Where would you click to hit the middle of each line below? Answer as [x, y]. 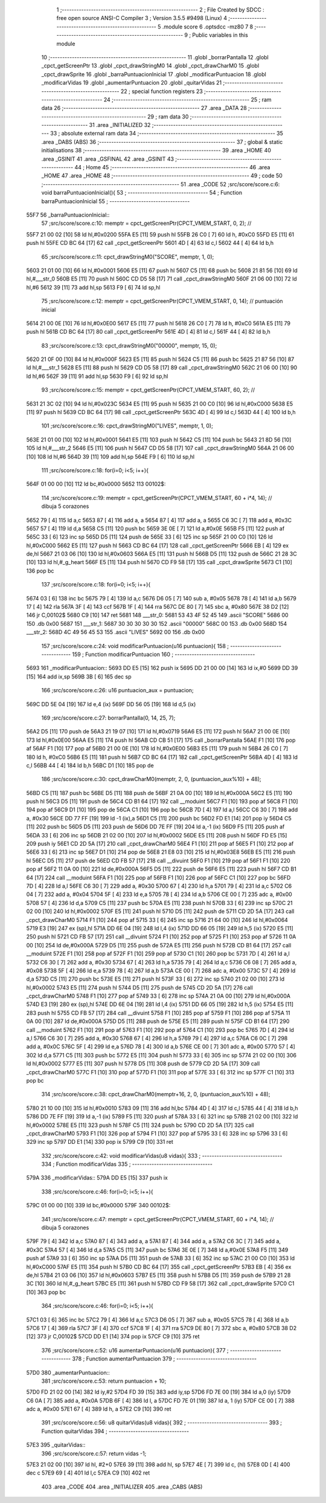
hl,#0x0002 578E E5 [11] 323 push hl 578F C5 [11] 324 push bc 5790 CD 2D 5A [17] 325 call [140, 1125]
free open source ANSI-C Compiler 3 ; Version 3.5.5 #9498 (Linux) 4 [142, 18]
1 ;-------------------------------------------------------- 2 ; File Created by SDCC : [161, 10]
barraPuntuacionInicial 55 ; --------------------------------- [116, 201]
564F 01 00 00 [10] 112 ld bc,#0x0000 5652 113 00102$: [96, 484]
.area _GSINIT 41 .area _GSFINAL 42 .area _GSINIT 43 [108, 159]
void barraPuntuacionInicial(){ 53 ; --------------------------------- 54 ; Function [142, 193]
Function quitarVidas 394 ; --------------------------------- [115, 1431]
